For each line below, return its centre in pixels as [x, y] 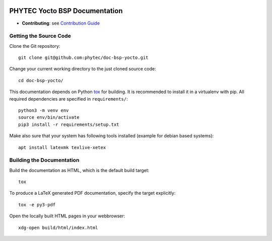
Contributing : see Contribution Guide [61, 23]
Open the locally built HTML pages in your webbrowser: [67, 216]
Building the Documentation [44, 160]
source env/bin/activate [49, 117]
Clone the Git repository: [35, 46]
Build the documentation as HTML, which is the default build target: [79, 170]
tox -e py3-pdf [37, 205]
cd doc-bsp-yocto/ [41, 80]
